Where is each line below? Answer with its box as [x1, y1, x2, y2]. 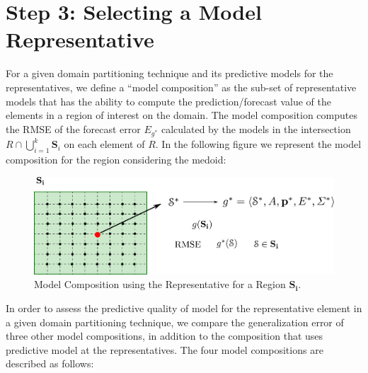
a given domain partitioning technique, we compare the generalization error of [6, 314, 344, 329]
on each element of [64, 137, 145, 151]
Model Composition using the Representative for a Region [34, 277, 286, 292]
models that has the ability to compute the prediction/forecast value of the [6, 93, 331, 108]
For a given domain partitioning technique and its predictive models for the [6, 66, 333, 81]
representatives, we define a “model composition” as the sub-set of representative [6, 79, 357, 94]
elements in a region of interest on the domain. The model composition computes [6, 108, 357, 122]
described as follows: [6, 356, 94, 371]
